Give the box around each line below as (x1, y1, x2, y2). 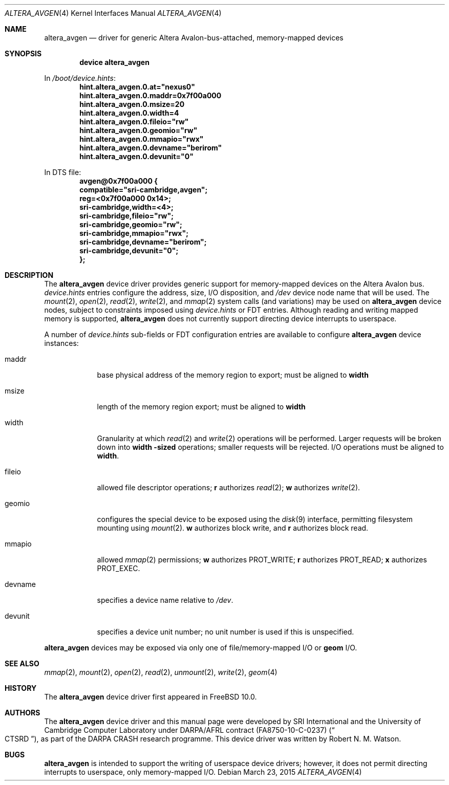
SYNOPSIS (5, 49, 42, 58)
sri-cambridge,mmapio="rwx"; (79, 229, 188, 237)
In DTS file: (44, 168, 81, 177)
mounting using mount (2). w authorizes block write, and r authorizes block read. (97, 524, 369, 532)
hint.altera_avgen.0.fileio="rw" (79, 117, 189, 126)
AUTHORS (5, 708, 40, 717)
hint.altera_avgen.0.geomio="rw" (79, 126, 198, 135)
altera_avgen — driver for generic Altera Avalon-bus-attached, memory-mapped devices (44, 33, 344, 42)
